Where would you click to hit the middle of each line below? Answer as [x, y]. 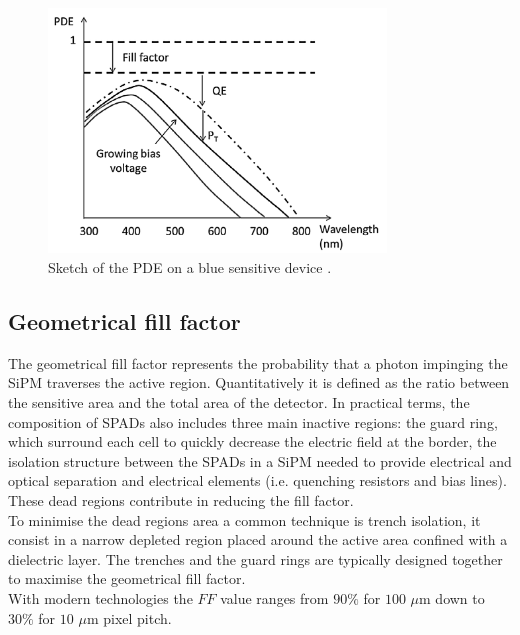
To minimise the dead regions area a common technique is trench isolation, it [244, 519]
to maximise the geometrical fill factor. [127, 578]
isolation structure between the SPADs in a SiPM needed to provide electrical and [260, 460]
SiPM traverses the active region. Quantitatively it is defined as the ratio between [259, 382]
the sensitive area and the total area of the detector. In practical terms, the [239, 402]
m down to [452, 597]
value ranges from [274, 597]
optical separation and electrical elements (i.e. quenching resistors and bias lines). [257, 480]
